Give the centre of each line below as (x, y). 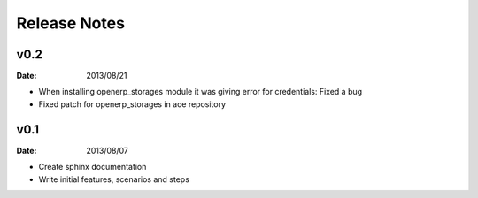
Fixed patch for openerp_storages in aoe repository (132, 104)
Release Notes (71, 23)
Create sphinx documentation (93, 167)
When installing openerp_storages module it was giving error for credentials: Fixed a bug (200, 92)
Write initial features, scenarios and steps (114, 179)
